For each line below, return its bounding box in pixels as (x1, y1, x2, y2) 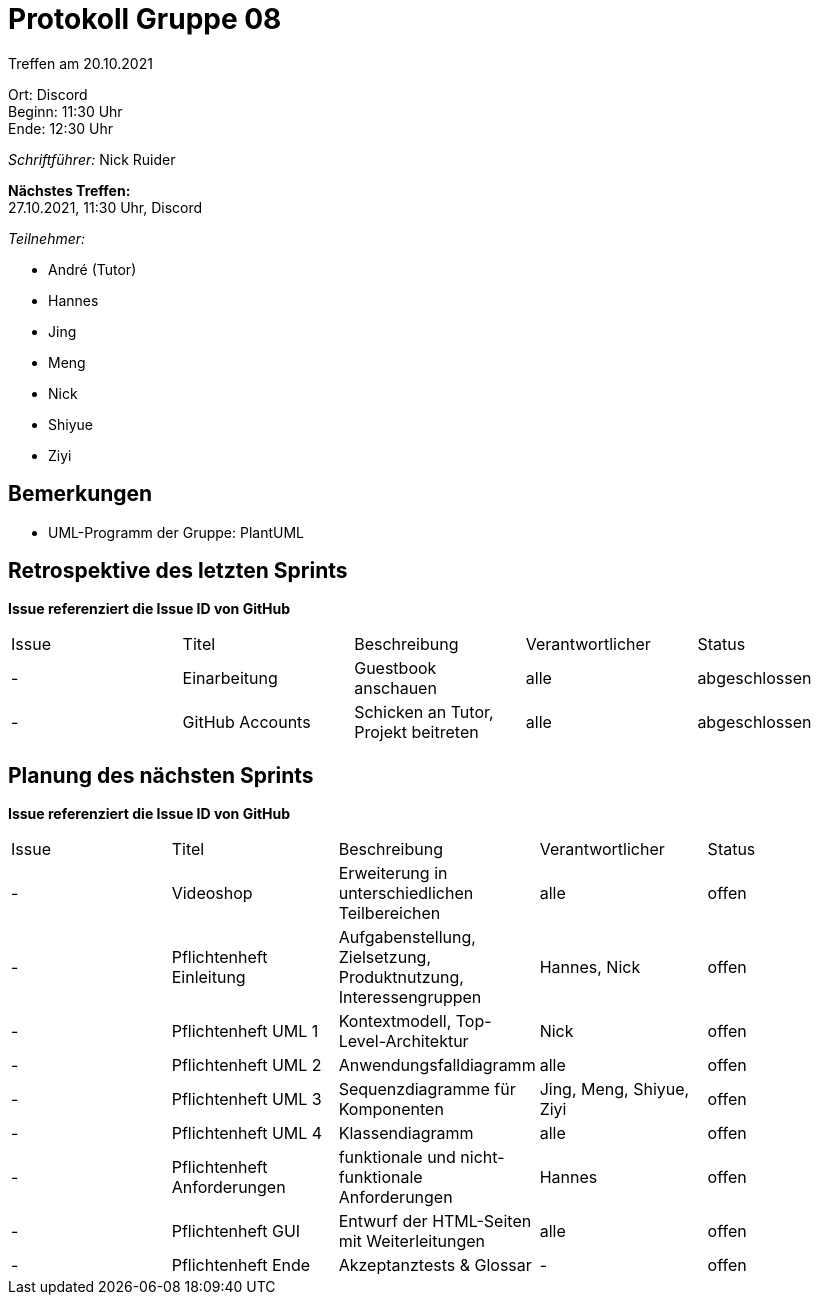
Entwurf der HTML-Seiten (338, 1211, 532, 1232)
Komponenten (338, 1099, 444, 1120)
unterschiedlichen (338, 883, 474, 904)
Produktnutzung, (338, 967, 464, 988)
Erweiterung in (338, 863, 448, 884)
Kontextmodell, (338, 1011, 452, 1032)
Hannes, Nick (539, 957, 641, 978)
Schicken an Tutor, (354, 702, 494, 723)
